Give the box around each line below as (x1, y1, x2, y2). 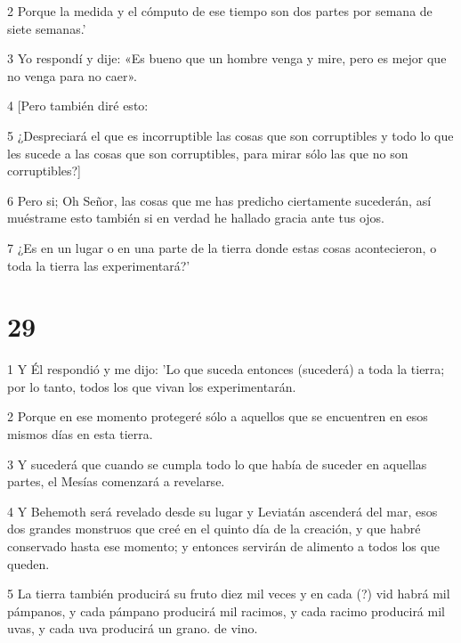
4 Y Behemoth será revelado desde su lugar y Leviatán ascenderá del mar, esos (7, 501, 438, 520)
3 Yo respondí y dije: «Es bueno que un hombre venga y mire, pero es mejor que (7, 49, 447, 68)
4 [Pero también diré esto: (7, 96, 149, 115)
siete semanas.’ (7, 19, 86, 37)
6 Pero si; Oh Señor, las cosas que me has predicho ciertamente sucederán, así (7, 191, 432, 209)
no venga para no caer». (7, 66, 137, 85)
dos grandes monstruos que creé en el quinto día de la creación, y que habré (7, 519, 421, 538)
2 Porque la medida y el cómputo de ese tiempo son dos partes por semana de (7, 2, 433, 20)
